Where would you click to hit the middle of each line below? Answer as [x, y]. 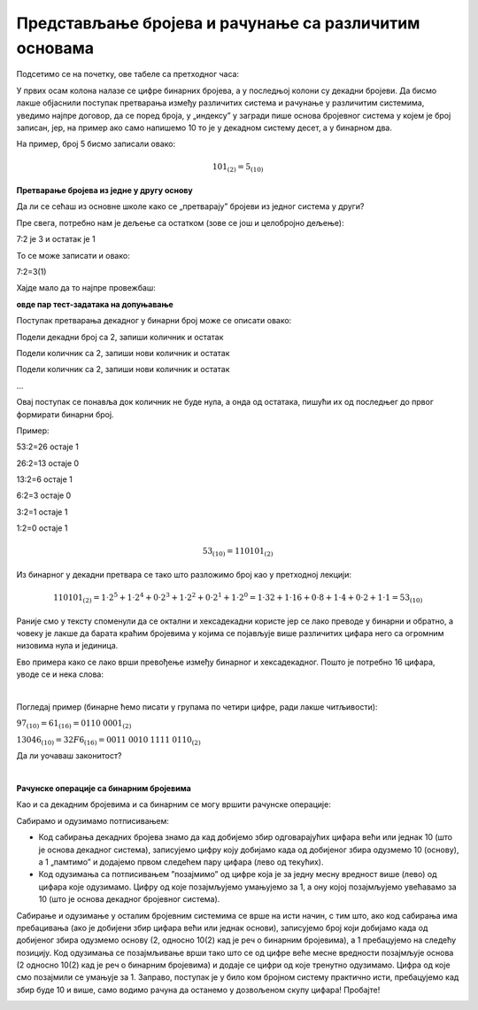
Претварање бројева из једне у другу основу [105, 190]
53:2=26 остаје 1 [47, 447]
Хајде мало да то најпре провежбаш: [86, 288]
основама [55, 48]
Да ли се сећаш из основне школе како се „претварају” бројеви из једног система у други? [190, 206]
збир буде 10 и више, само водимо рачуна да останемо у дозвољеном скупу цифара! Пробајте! [198, 990]
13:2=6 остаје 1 [44, 479]
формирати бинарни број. [65, 414]
